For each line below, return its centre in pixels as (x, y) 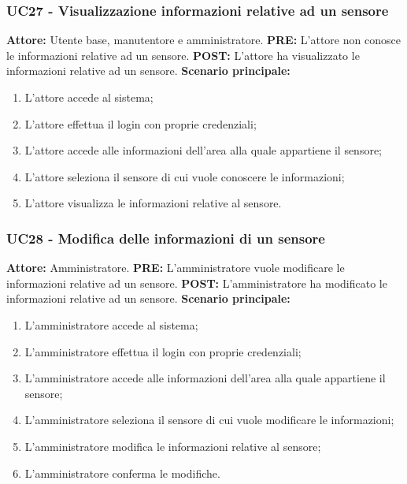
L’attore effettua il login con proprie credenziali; (141, 123)
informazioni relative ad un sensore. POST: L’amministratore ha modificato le (197, 283)
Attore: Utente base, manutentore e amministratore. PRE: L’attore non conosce (203, 40)
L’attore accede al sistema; (89, 97)
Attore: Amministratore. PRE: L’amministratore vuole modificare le (176, 268)
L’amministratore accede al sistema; (111, 324)
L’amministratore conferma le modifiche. (122, 473)
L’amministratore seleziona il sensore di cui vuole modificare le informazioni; (209, 420)
